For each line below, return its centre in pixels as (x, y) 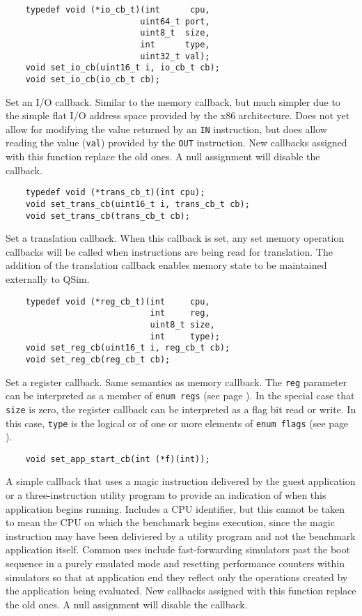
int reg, (180, 313)
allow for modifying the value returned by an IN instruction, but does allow (166, 129)
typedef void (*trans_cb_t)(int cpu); (115, 193)
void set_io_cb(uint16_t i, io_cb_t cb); (123, 68)
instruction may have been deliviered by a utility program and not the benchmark (181, 536)
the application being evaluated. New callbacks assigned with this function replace (181, 591)
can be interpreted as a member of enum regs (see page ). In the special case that (180, 395)
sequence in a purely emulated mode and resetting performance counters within (175, 563)
